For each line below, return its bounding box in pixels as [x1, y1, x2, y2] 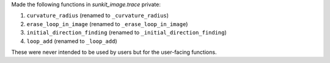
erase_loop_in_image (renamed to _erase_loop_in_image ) [26, 20, 188, 27]
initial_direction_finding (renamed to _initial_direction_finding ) [26, 29, 227, 36]
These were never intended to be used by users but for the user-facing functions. [11, 48, 217, 56]
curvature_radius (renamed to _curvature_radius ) [26, 12, 169, 19]
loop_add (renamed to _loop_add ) [26, 37, 117, 45]
